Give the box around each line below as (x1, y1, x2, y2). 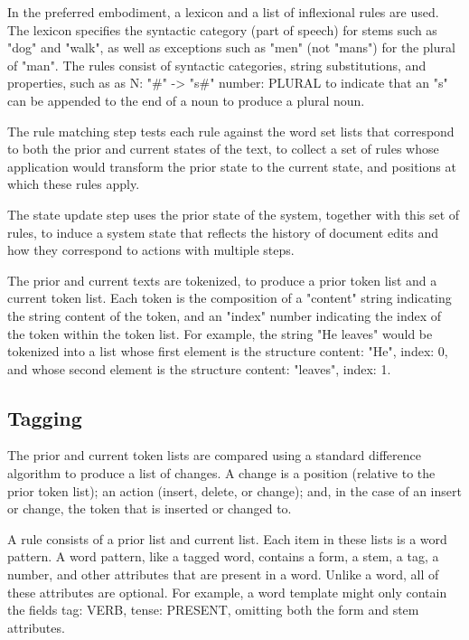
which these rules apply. (7, 174, 140, 193)
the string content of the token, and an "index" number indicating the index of (7, 306, 442, 325)
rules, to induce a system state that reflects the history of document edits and (7, 222, 439, 241)
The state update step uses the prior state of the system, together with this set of (7, 204, 460, 223)
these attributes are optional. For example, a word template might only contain (7, 582, 447, 601)
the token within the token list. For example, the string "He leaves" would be (7, 324, 433, 343)
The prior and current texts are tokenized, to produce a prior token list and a (7, 270, 437, 289)
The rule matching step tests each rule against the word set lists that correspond (7, 121, 455, 140)
